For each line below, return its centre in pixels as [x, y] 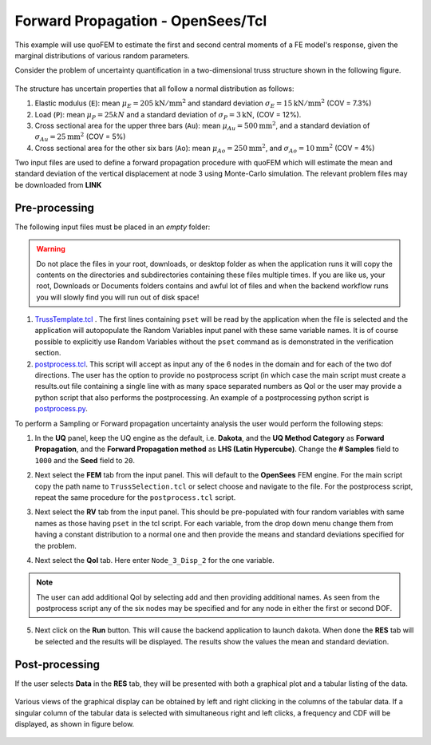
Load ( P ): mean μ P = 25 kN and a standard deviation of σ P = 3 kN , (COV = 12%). [168, 115]
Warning [51, 249]
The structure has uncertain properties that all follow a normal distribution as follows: [154, 89]
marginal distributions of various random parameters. [103, 55]
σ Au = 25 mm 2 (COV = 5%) [80, 137]
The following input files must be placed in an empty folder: [113, 227]
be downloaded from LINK [58, 184]
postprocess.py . [61, 409]
